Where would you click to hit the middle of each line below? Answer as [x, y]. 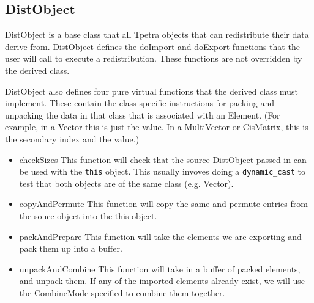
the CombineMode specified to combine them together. [122, 292]
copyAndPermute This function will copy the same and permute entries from [163, 204]
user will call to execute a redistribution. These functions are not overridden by [154, 58]
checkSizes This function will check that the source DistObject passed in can [163, 159]
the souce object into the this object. [88, 215]
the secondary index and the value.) [72, 138]
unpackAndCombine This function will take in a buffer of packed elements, [160, 268]
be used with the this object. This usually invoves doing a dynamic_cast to [162, 171]
